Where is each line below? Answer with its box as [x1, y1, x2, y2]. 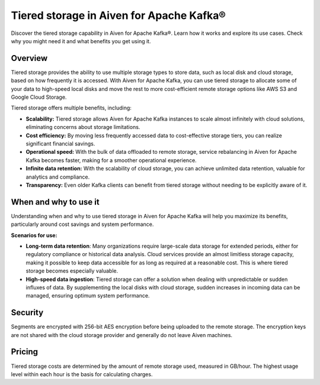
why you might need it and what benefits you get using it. [11, 37, 151, 44]
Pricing [11, 347, 39, 357]
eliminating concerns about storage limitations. [25, 124, 140, 131]
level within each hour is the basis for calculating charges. [11, 370, 153, 378]
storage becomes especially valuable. [25, 267, 119, 274]
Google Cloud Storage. [11, 93, 67, 101]
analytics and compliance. [25, 173, 90, 180]
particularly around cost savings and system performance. [11, 221, 154, 228]
